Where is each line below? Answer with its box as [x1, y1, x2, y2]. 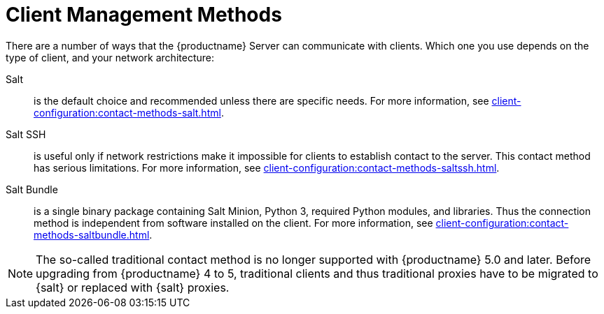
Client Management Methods [6, 3, 282, 27]
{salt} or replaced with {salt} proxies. [36, 280, 230, 294]
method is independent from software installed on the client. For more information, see [34, 216, 433, 229]
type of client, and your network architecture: [6, 51, 214, 63]
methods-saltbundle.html [34, 228, 150, 241]
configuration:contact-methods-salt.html [34, 106, 221, 119]
